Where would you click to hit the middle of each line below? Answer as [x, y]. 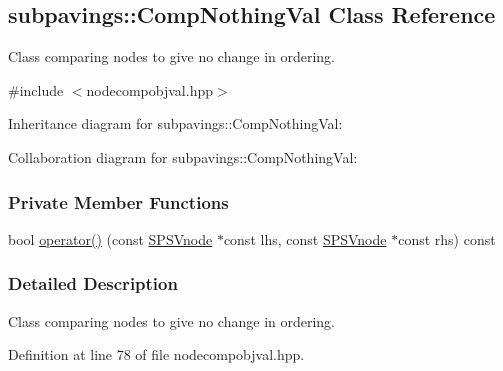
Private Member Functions [118, 201]
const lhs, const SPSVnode [305, 238]
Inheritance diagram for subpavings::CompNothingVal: [175, 123]
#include [36, 89]
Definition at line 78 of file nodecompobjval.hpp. [156, 354]
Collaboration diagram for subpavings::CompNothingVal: [183, 156]
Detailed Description [93, 283]
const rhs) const [447, 238]
